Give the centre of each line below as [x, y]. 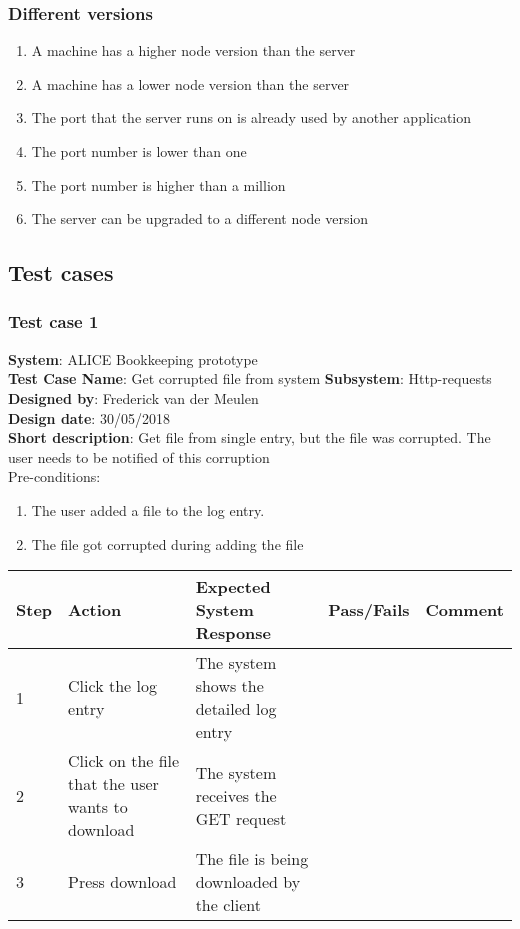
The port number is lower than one [139, 151]
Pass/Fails [369, 610]
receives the [236, 795]
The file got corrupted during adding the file [167, 543]
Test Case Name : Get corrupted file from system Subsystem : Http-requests [250, 378]
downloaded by [248, 882]
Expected [233, 587]
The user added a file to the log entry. [148, 509]
